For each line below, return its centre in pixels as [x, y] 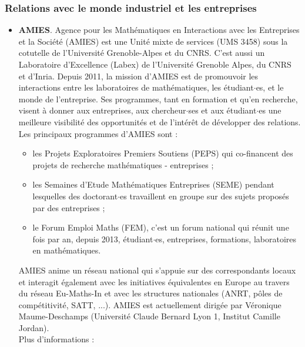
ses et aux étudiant [222, 110]
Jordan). [34, 327]
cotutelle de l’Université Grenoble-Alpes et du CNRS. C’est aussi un [142, 53]
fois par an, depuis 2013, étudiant [93, 238]
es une [270, 110]
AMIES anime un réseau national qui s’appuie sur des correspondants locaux [157, 270]
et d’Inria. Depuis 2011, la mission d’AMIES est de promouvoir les [138, 76]
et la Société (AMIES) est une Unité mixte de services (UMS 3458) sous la [153, 41]
